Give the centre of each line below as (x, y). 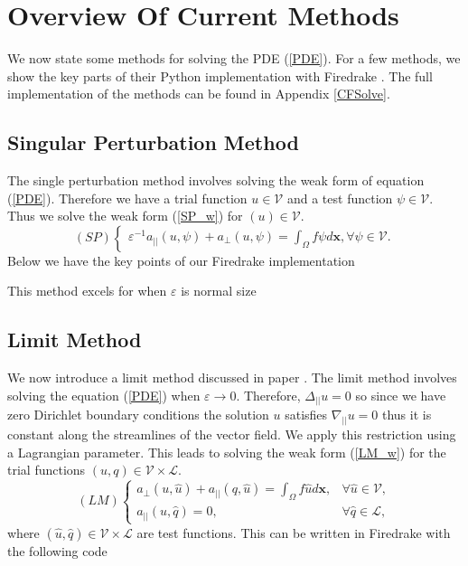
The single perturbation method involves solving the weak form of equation (216, 180)
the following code (57, 550)
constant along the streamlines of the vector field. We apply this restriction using (232, 434)
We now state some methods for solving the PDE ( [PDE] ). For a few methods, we (234, 58)
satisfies (306, 415)
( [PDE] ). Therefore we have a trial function (127, 198)
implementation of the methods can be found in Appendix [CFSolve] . (199, 94)
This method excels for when (87, 291)
